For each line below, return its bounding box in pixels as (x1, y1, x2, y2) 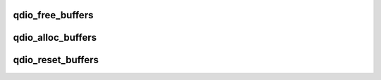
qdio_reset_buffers (13, 54, 99, 66)
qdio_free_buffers (13, 9, 94, 21)
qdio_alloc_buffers (13, 32, 97, 44)
